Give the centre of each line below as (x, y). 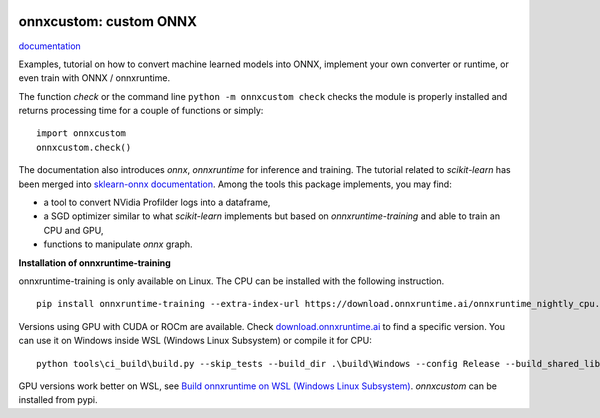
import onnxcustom (81, 133)
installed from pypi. (58, 400)
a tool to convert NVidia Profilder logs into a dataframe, (157, 202)
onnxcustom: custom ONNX (107, 21)
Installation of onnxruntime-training (95, 262)
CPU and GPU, (73, 230)
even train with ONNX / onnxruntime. (94, 78)
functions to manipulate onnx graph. (118, 244)
